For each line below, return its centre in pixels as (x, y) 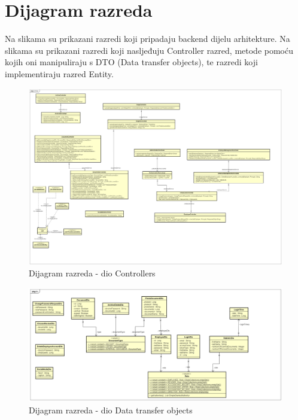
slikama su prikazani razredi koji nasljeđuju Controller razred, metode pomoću (149, 50)
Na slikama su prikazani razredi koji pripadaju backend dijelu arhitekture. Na (148, 39)
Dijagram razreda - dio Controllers (92, 273)
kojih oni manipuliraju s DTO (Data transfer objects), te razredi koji (131, 62)
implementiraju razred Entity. (59, 73)
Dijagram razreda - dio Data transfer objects (111, 410)
